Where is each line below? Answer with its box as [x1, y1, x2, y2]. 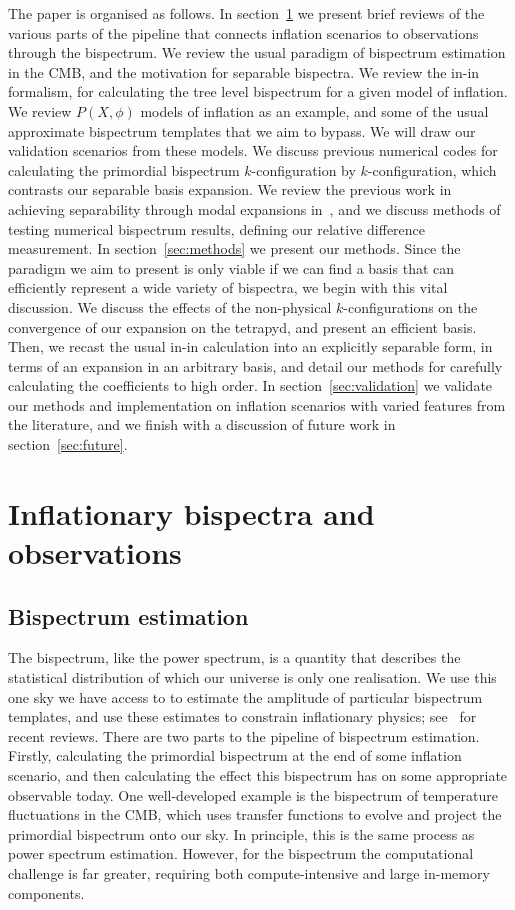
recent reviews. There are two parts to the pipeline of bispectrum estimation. [8, 725, 480, 746]
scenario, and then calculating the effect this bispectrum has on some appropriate [8, 764, 508, 785]
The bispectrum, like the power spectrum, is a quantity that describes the [8, 647, 461, 668]
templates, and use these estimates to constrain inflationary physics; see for [8, 706, 477, 727]
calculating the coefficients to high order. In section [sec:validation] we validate [8, 375, 493, 396]
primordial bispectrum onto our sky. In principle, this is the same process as [8, 823, 475, 844]
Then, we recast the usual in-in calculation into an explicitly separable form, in [8, 336, 493, 357]
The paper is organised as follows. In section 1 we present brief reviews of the [8, 3, 485, 23]
